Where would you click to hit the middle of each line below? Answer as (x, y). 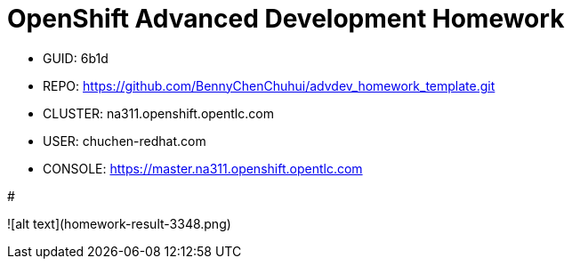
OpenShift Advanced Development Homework (286, 19)
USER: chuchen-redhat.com (125, 141)
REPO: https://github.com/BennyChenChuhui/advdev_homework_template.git (269, 85)
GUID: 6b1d (76, 58)
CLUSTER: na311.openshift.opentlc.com (158, 113)
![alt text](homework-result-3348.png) (119, 223)
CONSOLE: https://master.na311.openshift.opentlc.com (203, 168)
